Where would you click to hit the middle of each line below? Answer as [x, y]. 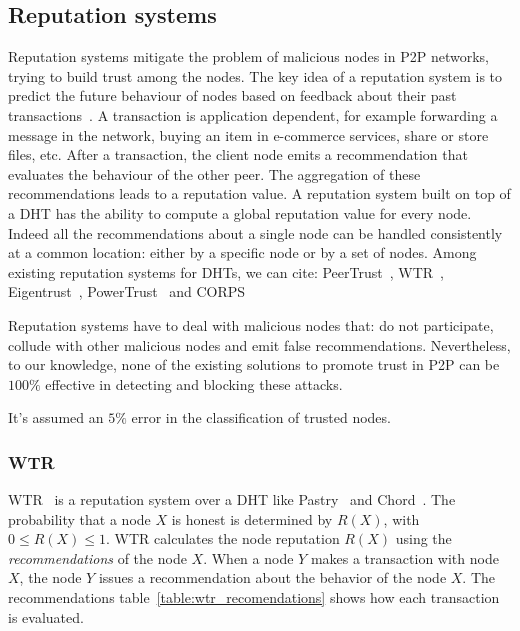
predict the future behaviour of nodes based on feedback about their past [232, 95]
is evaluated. [46, 616]
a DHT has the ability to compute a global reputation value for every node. [240, 212]
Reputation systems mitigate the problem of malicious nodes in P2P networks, [248, 56]
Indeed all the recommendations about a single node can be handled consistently [255, 232]
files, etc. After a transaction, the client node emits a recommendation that [238, 154]
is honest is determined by [252, 518]
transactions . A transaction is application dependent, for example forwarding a [253, 114]
